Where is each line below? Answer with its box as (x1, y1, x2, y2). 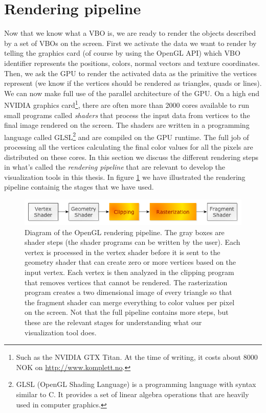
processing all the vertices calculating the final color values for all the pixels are (4, 141, 253, 152)
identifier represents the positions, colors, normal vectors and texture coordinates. (4, 57, 260, 68)
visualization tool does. (25, 327, 97, 337)
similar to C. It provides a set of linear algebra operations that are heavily (16, 388, 249, 399)
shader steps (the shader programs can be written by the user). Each (25, 237, 240, 247)
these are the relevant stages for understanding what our (25, 316, 202, 327)
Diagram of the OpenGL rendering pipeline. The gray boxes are (25, 226, 225, 237)
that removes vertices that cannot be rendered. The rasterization (25, 277, 228, 287)
